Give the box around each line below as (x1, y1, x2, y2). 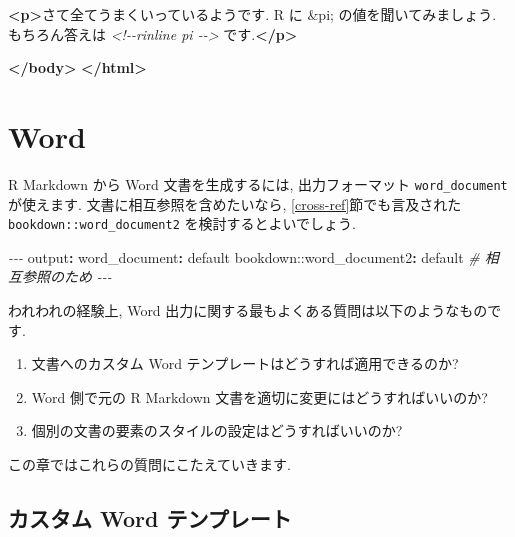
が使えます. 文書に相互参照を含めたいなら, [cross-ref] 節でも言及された (8, 193, 462, 214)
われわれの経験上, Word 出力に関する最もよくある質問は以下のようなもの (8, 300, 488, 320)
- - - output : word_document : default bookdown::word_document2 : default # (8, 246, 480, 267)
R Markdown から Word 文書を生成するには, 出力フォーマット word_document (8, 173, 508, 194)
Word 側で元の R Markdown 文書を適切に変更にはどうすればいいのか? (31, 386, 488, 407)
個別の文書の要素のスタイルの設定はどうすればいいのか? (31, 420, 403, 441)
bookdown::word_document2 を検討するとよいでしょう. (8, 213, 356, 234)
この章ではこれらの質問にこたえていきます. (8, 453, 291, 474)
